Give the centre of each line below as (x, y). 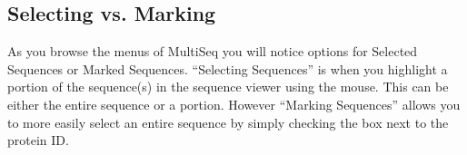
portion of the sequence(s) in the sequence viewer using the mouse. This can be (228, 87)
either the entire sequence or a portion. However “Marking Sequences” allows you (234, 104)
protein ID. (38, 140)
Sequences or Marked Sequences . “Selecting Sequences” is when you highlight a (228, 68)
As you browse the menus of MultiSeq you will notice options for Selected (213, 51)
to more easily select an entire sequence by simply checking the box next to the (228, 122)
